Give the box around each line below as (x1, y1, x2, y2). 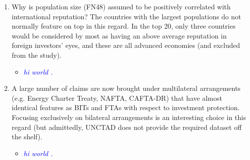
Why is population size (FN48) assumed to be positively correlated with (11, 1, 231, 11)
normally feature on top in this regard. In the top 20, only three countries (11, 21, 236, 31)
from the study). (11, 49, 62, 60)
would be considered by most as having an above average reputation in (11, 30, 227, 40)
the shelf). (11, 131, 43, 142)
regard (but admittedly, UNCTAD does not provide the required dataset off (11, 121, 242, 132)
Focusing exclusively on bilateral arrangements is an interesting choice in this (11, 112, 246, 122)
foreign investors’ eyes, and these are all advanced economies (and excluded (11, 40, 240, 50)
